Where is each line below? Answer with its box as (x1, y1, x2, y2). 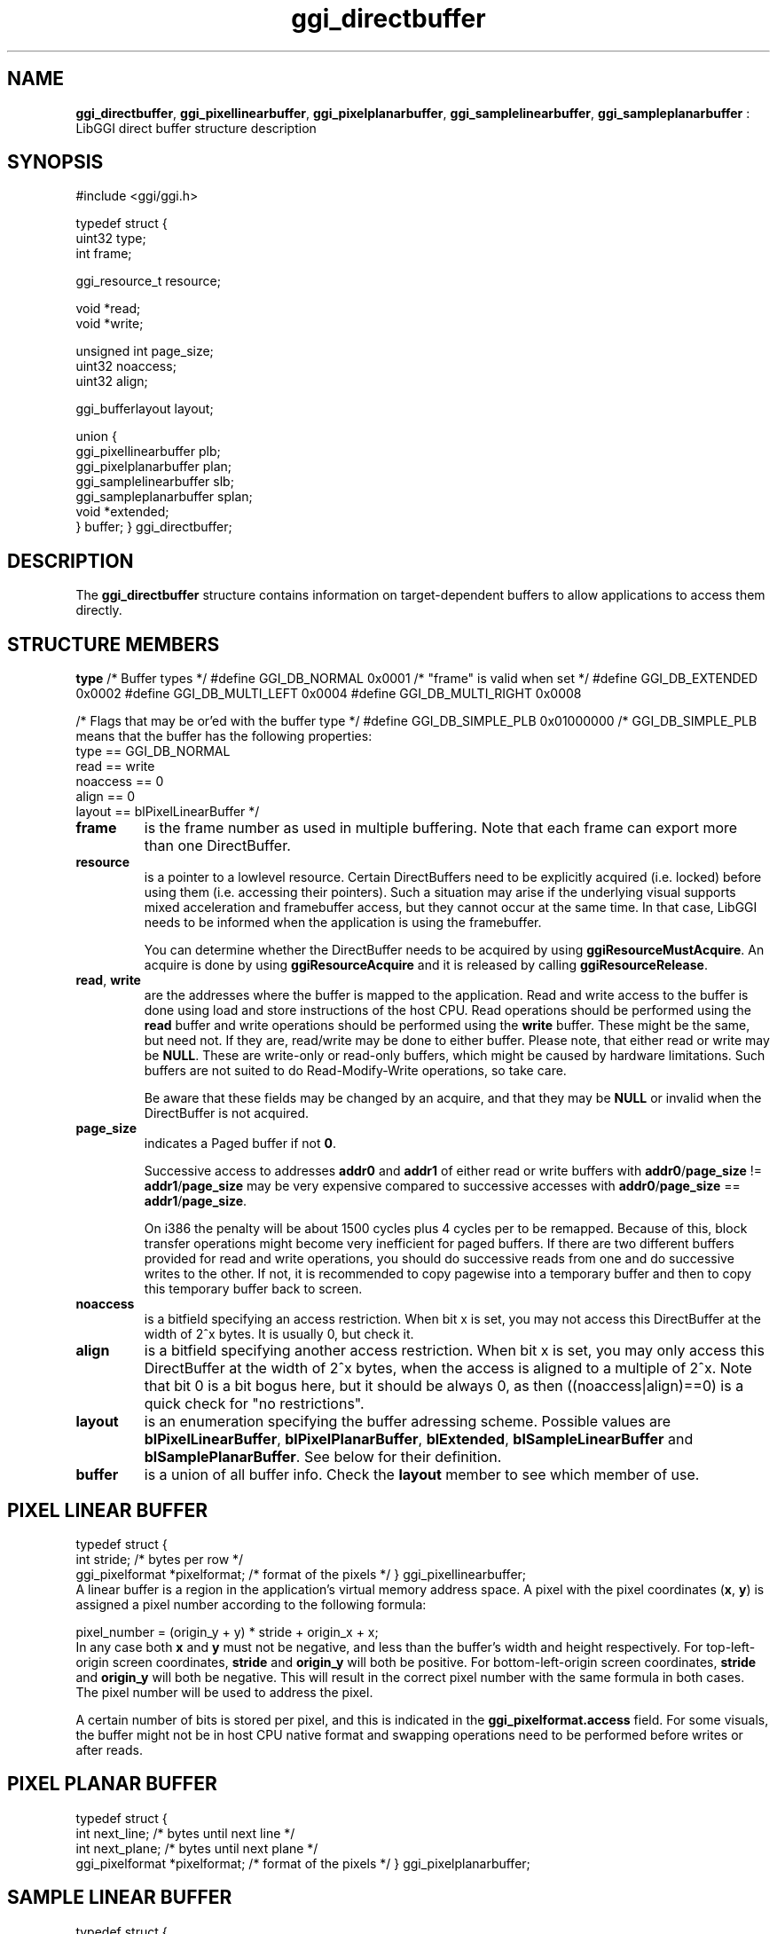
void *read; (75, 301, 141, 317)
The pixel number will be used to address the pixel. (75, 1684, 373, 1700)
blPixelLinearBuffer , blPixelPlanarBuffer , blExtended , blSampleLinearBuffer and (144, 1430, 694, 1449)
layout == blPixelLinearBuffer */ (75, 804, 260, 820)
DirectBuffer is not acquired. (144, 1105, 310, 1121)
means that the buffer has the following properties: (75, 728, 373, 744)
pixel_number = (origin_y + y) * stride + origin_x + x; (75, 1623, 379, 1639)
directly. (75, 602, 122, 618)
